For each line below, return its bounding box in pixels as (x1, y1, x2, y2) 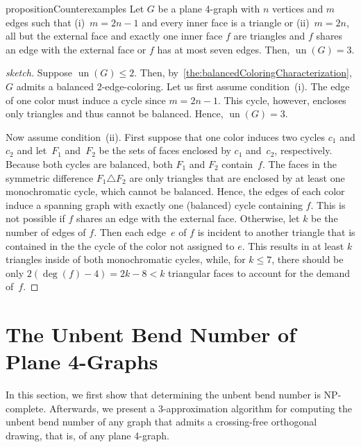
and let (17, 143, 47, 158)
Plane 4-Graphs (6, 347, 158, 376)
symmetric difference (6, 170, 94, 185)
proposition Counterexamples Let (6, 1, 144, 15)
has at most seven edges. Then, (157, 42, 290, 56)
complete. (6, 400, 47, 415)
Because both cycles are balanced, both (6, 156, 173, 171)
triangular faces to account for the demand (168, 265, 351, 280)
